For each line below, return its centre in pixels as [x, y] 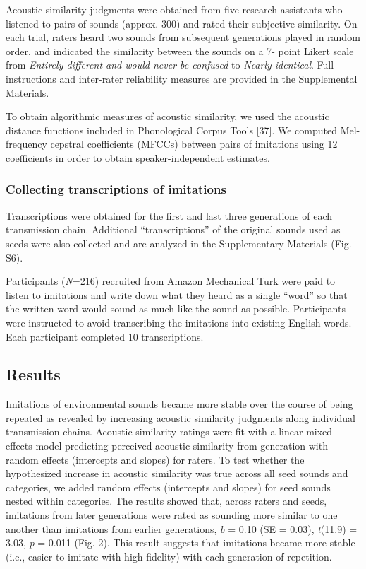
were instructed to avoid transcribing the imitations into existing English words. [179, 322]
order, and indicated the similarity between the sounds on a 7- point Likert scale [180, 51]
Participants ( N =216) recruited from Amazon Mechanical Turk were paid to [171, 281]
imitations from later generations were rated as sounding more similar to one [172, 515]
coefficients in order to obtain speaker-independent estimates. [138, 157]
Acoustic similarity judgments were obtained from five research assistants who [174, 9]
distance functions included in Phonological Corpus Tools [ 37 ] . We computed [172, 130]
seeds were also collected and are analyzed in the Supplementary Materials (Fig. [179, 243]
